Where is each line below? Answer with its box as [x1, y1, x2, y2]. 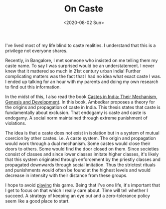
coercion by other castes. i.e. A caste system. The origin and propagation [5, 135, 156, 141]
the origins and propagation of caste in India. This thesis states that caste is [5, 104, 161, 110]
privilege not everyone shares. [5, 47, 68, 53]
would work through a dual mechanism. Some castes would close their [5, 140, 151, 146]
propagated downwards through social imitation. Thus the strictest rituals [5, 161, 156, 167]
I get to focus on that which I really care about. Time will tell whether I [5, 187, 148, 193]
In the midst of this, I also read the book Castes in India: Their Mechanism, [5, 93, 158, 99]
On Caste [64, 3, 104, 14]
